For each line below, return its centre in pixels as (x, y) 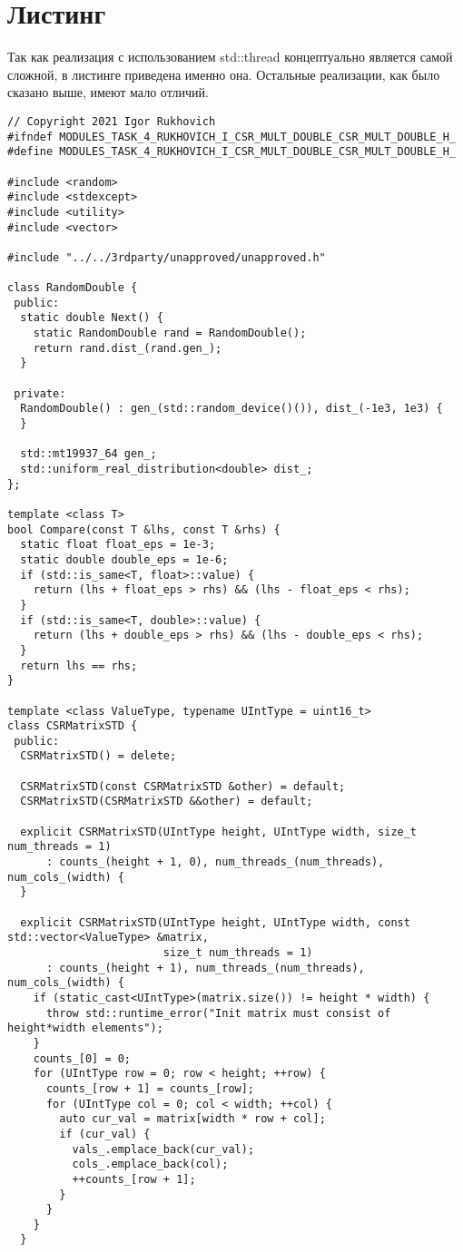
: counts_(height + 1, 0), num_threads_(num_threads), (215, 862)
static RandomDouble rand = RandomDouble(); (170, 333)
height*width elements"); (85, 1028)
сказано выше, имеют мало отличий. (108, 92)
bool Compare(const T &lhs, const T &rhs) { (144, 529)
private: (40, 393)
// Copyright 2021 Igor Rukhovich (112, 121)
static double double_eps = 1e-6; (124, 559)
